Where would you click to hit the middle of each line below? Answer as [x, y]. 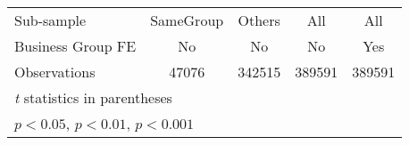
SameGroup [187, 20]
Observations [55, 72]
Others [259, 20]
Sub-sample [50, 20]
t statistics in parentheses [93, 97]
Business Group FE [75, 46]
